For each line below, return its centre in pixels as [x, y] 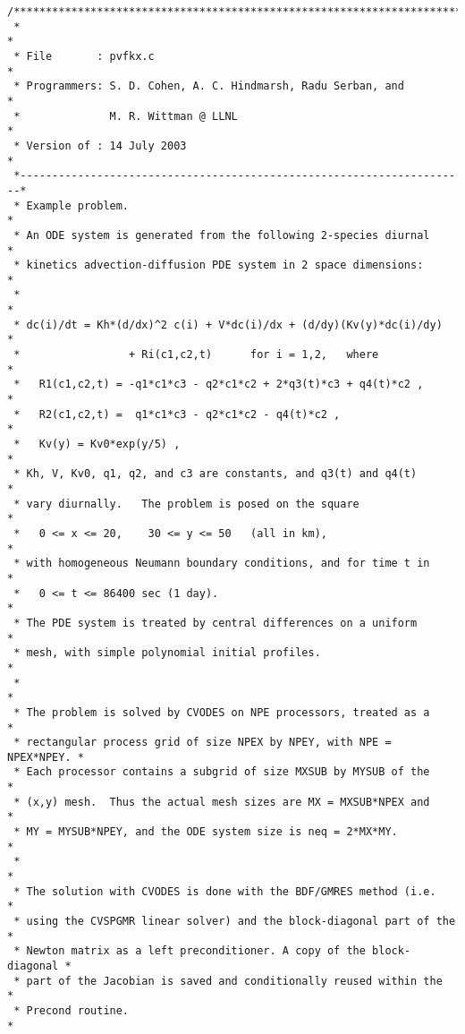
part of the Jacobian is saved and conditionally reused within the [234, 981]
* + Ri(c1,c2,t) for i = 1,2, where [196, 355]
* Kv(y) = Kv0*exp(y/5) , [97, 444]
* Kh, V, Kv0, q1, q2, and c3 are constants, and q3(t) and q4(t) [216, 474]
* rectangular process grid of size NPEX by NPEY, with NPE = [203, 743]
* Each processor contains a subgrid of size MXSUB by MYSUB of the [222, 772]
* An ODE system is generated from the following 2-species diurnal [222, 235]
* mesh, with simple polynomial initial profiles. [167, 653]
